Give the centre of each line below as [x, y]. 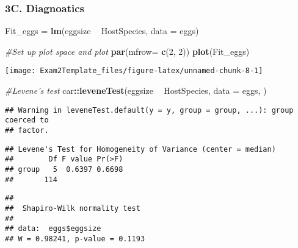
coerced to [27, 120]
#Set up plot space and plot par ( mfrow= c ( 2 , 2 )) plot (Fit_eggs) [127, 51]
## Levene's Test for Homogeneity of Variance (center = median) [140, 149]
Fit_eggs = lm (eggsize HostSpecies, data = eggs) [102, 31]
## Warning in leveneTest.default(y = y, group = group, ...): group [149, 110]
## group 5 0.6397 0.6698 [64, 169]
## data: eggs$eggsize [53, 229]
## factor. [27, 130]
